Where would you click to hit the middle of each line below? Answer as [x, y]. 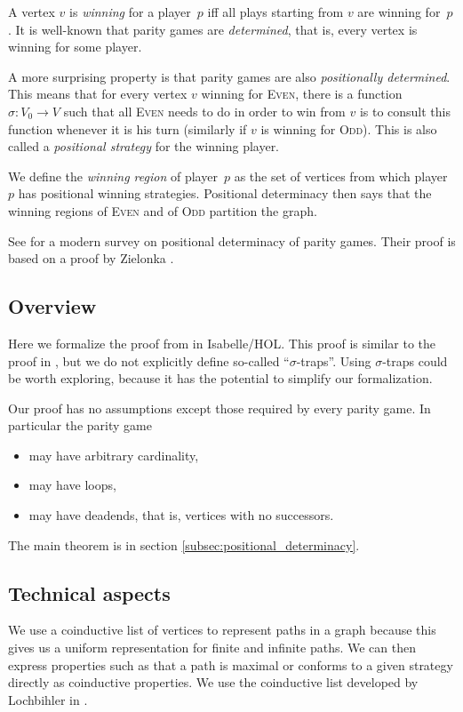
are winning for [399, 12]
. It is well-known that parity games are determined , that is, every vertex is [213, 29]
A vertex [32, 12]
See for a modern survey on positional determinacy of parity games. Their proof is [232, 240]
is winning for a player [130, 12]
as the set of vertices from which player [341, 176]
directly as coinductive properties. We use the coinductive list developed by [213, 682]
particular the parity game [80, 425]
